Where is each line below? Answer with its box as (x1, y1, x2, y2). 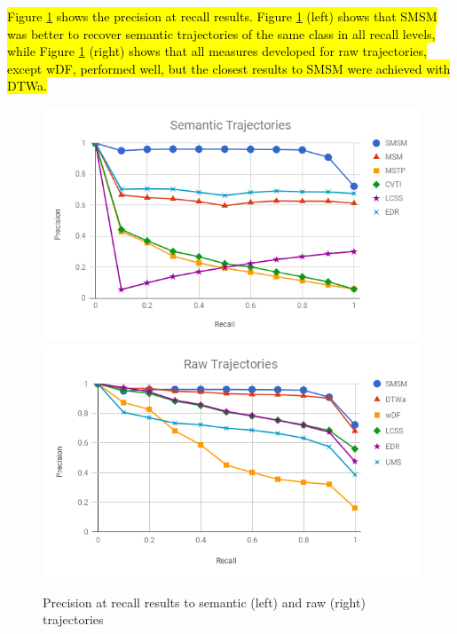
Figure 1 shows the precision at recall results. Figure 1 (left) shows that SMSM (7, 7, 437, 25)
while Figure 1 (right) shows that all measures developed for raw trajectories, (7, 42, 427, 60)
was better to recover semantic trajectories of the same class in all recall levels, (7, 24, 436, 43)
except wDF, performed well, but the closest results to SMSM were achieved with (7, 59, 451, 77)
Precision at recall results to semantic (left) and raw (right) (43, 592, 366, 611)
